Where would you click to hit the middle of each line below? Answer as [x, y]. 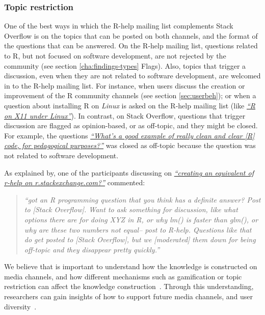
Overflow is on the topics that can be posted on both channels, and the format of [131, 35]
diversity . [20, 306]
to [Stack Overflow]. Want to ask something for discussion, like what [131, 209]
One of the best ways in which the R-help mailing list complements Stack [119, 26]
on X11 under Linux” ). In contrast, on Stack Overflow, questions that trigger [125, 115]
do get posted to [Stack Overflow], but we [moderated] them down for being [140, 239]
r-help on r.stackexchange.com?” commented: [75, 182]
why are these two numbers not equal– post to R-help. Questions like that [138, 229]
